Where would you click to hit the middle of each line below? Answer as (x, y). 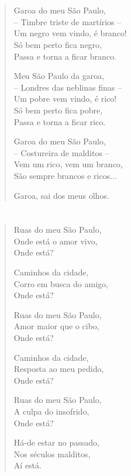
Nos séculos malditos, (52, 453)
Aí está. (27, 465)
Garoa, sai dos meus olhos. (61, 195)
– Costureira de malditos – (61, 152)
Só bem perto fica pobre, (58, 110)
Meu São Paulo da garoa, (59, 76)
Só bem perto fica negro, (58, 44)
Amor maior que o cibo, (56, 326)
